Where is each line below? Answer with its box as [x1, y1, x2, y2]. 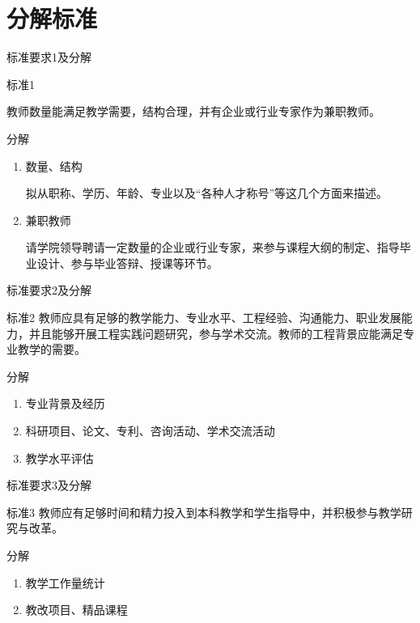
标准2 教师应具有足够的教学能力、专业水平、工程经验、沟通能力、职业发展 [6, 309, 401, 326]
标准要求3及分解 [6, 477, 91, 494]
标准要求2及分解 [6, 282, 91, 299]
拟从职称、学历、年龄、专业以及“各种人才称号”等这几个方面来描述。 [25, 184, 388, 201]
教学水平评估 [25, 449, 94, 466]
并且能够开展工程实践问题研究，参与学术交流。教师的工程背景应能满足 [28, 324, 403, 341]
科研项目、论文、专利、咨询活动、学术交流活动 [25, 422, 275, 439]
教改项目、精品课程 [25, 601, 128, 618]
